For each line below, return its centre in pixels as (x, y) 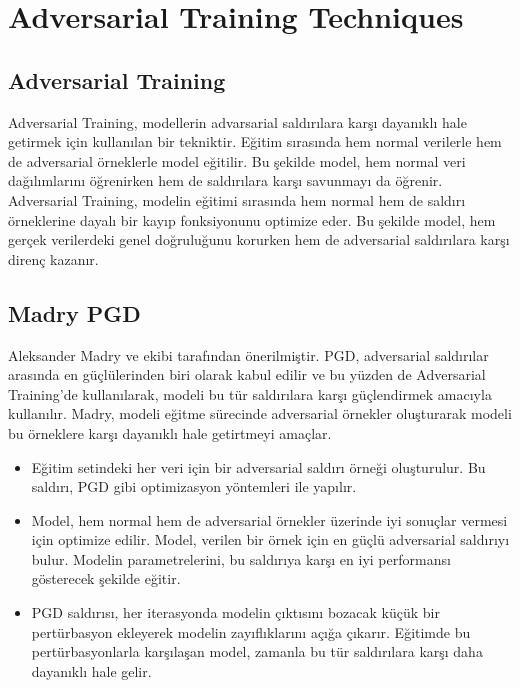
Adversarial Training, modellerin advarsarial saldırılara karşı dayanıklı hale (237, 121)
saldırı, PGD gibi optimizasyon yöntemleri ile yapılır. (194, 486)
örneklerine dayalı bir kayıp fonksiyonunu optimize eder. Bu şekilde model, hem (252, 219)
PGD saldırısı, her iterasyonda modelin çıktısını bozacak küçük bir (235, 612)
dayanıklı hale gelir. (91, 670)
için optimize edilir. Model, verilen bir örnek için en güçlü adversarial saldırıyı (270, 539)
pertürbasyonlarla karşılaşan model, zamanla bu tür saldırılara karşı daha (257, 651)
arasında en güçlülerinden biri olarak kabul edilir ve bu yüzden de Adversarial (247, 374)
